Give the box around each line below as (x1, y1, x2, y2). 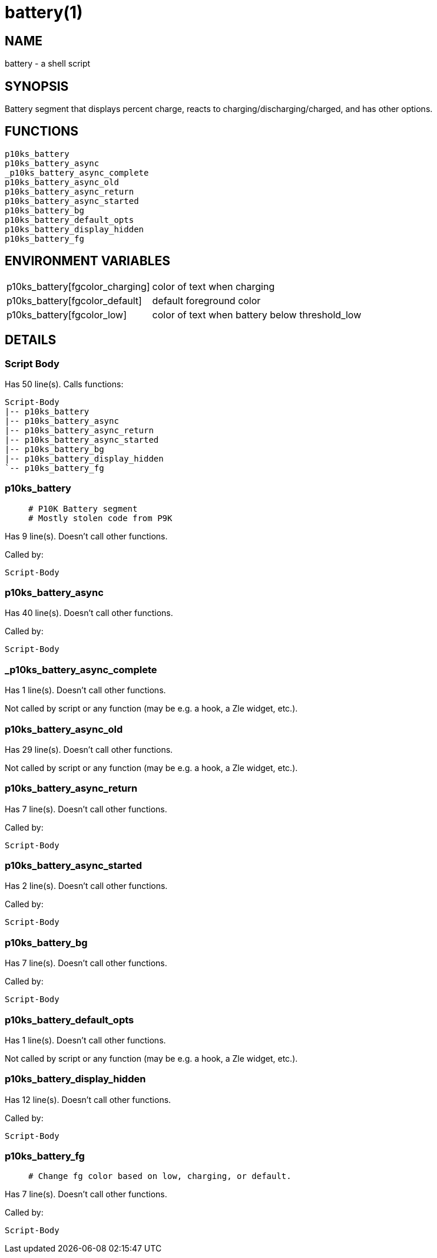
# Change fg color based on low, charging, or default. (28, 1171, 292, 1181)
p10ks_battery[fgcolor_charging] (6, 280, 150, 292)
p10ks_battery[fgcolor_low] (6, 308, 127, 321)
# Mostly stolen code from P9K (28, 513, 173, 523)
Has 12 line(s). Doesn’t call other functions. (5, 1094, 171, 1105)
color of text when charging (152, 280, 275, 292)
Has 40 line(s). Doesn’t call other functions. (5, 608, 173, 618)
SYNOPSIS (5, 78, 69, 94)
